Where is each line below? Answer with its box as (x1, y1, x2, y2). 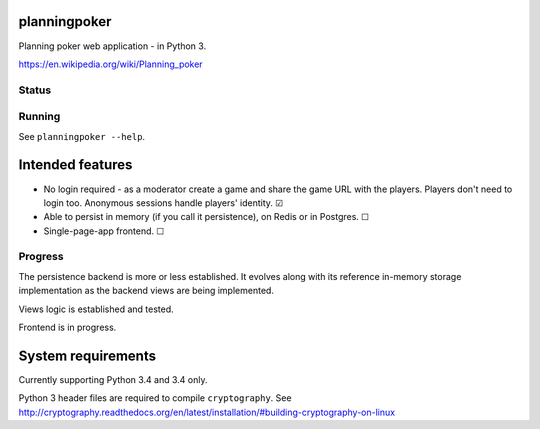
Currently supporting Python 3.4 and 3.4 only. (18, 373, 208, 385)
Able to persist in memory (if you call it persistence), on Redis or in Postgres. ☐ (43, 211, 370, 223)
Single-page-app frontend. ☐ (43, 225, 165, 237)
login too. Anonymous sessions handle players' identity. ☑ (43, 196, 284, 209)
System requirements (18, 347, 157, 364)
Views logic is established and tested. (18, 303, 174, 315)
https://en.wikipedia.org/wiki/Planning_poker (18, 58, 204, 70)
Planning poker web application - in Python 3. (18, 40, 207, 52)
